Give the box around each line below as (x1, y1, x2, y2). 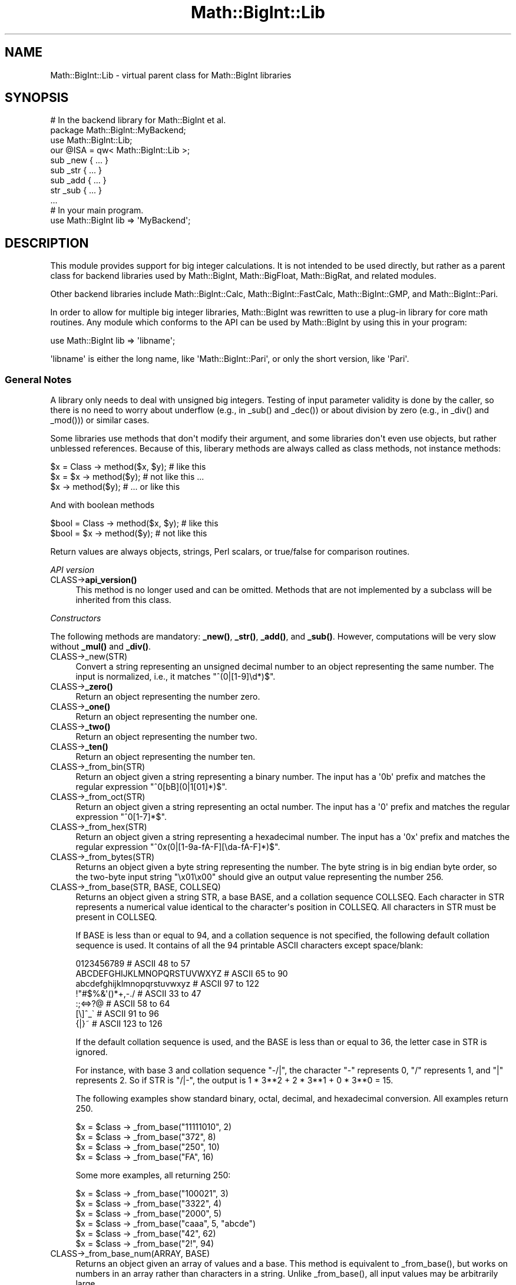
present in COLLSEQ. (75, 912, 157, 922)
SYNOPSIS (5, 90, 69, 106)
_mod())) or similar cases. (50, 415, 150, 426)
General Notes (5, 373, 72, 385)
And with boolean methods (50, 500, 155, 510)
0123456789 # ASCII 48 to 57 (75, 958, 190, 969)
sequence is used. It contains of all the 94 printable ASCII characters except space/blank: (75, 940, 424, 951)
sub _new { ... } (50, 155, 108, 166)
